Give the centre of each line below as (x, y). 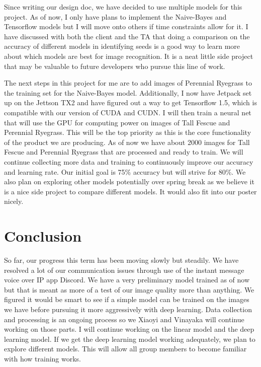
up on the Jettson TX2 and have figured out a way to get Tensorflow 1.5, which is (130, 102)
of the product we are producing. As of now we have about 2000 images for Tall (127, 142)
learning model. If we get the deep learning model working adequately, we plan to (130, 339)
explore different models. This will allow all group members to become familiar (125, 349)
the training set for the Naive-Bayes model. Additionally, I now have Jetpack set (128, 92)
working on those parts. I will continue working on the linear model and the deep (129, 329)
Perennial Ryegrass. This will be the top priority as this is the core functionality (128, 132)
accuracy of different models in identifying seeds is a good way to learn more (122, 46)
